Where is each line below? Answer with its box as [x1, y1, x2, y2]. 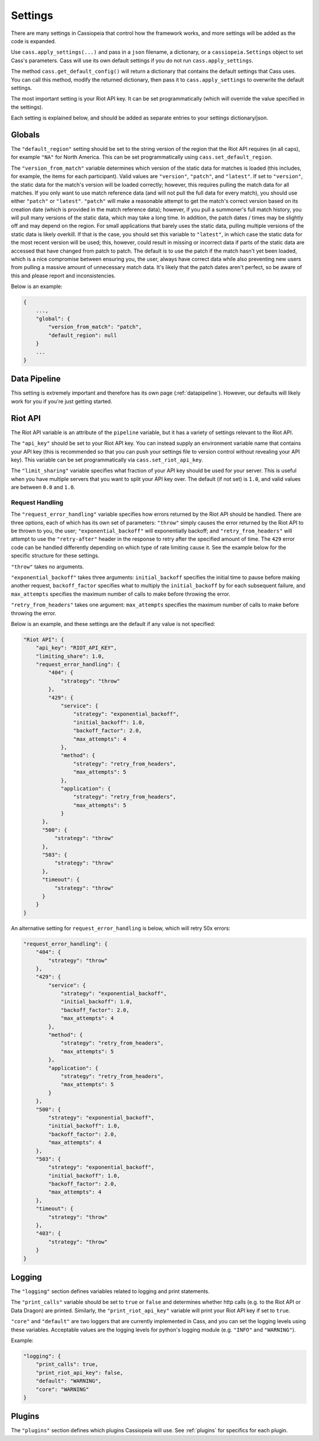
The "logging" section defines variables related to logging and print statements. [11, 1288, 210, 1295]
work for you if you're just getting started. [11, 398, 112, 405]
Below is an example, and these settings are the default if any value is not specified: [11, 620, 216, 627]
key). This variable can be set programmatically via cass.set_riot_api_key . [11, 456, 204, 463]
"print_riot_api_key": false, [35, 1369, 123, 1376]
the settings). [11, 104, 44, 111]
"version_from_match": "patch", [48, 324, 142, 331]
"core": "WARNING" [35, 1386, 89, 1392]
